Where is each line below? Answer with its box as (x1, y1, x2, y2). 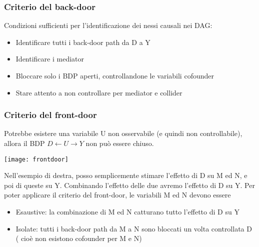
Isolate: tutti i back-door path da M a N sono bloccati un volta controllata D (15, 223, 252, 233)
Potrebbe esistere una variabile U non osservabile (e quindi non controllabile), (4, 128, 242, 138)
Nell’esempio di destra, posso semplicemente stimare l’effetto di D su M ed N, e (4, 170, 247, 180)
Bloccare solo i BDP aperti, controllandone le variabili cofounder (15, 70, 214, 80)
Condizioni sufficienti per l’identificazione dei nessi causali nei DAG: (4, 20, 212, 30)
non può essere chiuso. (85, 138, 154, 148)
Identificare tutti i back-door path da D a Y (15, 36, 150, 47)
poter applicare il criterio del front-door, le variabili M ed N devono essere (4, 189, 231, 200)
